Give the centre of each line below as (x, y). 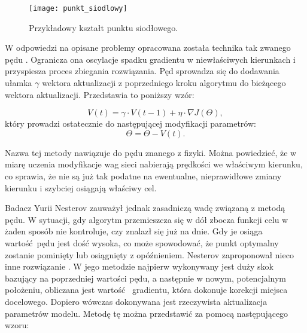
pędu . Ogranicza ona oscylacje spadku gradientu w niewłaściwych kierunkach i (150, 59)
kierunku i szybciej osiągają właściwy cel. (81, 187)
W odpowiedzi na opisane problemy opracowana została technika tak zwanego (148, 48)
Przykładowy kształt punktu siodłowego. (104, 27)
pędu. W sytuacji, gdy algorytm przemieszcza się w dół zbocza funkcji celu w (147, 219)
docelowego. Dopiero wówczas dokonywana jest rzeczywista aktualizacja (136, 301)
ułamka (19, 83)
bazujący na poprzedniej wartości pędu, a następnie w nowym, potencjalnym (146, 278)
